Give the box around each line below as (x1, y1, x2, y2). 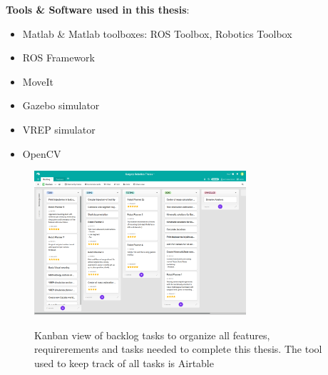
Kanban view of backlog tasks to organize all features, (34, 327, 270, 342)
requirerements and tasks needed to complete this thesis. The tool (34, 341, 322, 356)
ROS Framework (22, 50, 95, 65)
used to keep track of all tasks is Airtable (34, 355, 214, 370)
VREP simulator (22, 121, 96, 136)
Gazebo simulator (22, 98, 100, 113)
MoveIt (22, 74, 53, 89)
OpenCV (22, 146, 61, 161)
